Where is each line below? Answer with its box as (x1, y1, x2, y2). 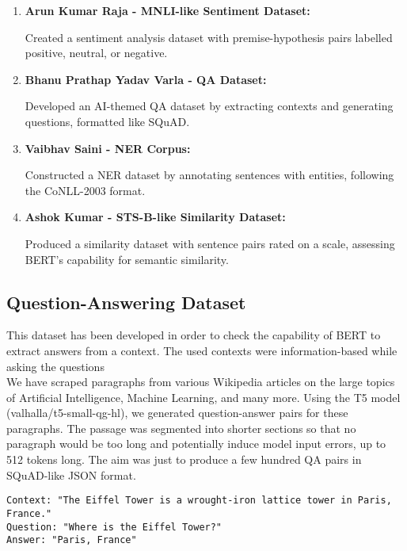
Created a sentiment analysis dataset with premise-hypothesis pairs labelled (25, 29, 393, 45)
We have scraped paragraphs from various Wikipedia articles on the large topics (6, 373, 395, 390)
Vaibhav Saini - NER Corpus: (25, 140, 191, 156)
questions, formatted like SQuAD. (25, 113, 190, 129)
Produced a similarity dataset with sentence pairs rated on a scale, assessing (25, 235, 395, 251)
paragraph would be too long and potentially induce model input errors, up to (6, 435, 386, 452)
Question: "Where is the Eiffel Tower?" (6, 521, 223, 533)
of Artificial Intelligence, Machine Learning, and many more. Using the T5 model (6, 388, 401, 405)
